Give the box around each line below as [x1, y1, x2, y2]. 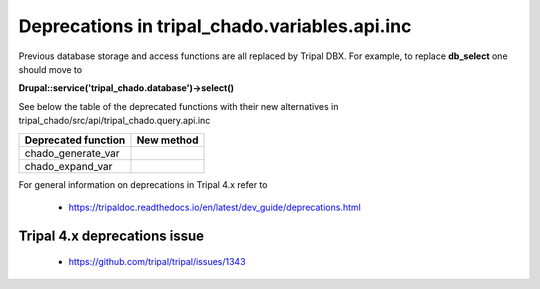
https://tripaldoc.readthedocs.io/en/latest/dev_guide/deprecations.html [68, 201, 362, 213]
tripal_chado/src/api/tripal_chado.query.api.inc [18, 115, 211, 127]
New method [136, 133, 199, 147]
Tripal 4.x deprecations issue [18, 227, 205, 244]
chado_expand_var [24, 159, 113, 173]
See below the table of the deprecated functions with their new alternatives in [18, 100, 339, 112]
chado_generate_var [24, 146, 120, 160]
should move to [18, 63, 83, 75]
